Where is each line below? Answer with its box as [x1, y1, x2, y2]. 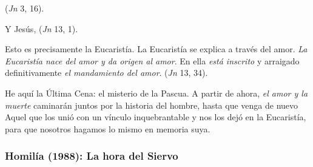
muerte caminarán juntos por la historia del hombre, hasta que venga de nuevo [5, 98, 298, 111]
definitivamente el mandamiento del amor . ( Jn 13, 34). [5, 66, 208, 79]
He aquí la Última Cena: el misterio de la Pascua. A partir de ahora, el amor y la [5, 86, 308, 99]
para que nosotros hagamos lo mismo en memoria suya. [5, 122, 210, 135]
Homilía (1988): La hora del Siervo [5, 148, 178, 163]
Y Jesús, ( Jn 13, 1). [5, 22, 78, 35]
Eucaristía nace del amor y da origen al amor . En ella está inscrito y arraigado [5, 54, 300, 67]
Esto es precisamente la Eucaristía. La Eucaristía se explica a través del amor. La [5, 43, 308, 55]
